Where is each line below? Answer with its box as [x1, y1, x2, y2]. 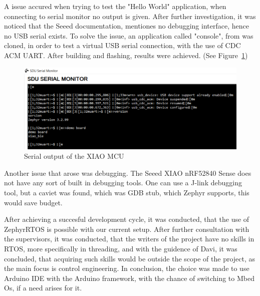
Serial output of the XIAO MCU [24, 151, 124, 161]
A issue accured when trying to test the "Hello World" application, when [4, 1, 226, 11]
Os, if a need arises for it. [4, 282, 82, 293]
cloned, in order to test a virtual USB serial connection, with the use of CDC [4, 40, 241, 51]
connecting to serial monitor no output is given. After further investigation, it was [4, 11, 256, 21]
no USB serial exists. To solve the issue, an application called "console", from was [4, 30, 253, 41]
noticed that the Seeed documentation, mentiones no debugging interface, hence [4, 21, 249, 31]
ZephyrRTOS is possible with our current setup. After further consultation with [4, 223, 249, 234]
